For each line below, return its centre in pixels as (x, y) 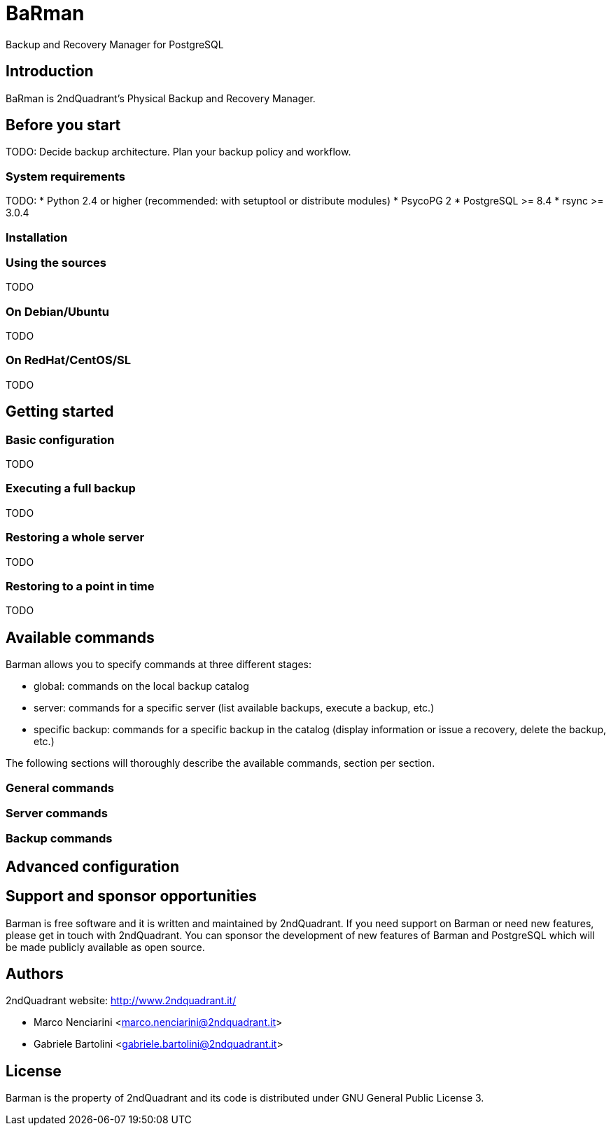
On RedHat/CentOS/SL (68, 360)
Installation (37, 237)
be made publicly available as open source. (105, 947)
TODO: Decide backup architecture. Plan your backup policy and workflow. (178, 152)
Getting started (60, 412)
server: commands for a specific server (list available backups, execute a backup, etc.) (234, 708)
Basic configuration (60, 439)
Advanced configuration (93, 866)
